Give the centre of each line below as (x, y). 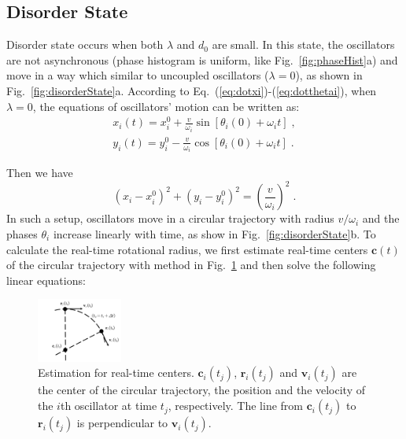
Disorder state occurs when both (85, 44)
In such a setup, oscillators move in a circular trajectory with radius (170, 218)
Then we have (40, 173)
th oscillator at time (109, 406)
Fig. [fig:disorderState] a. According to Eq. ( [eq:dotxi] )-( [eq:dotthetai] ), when (192, 90)
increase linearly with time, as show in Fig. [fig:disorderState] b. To (214, 234)
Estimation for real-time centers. (116, 373)
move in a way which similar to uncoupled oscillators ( (138, 75)
